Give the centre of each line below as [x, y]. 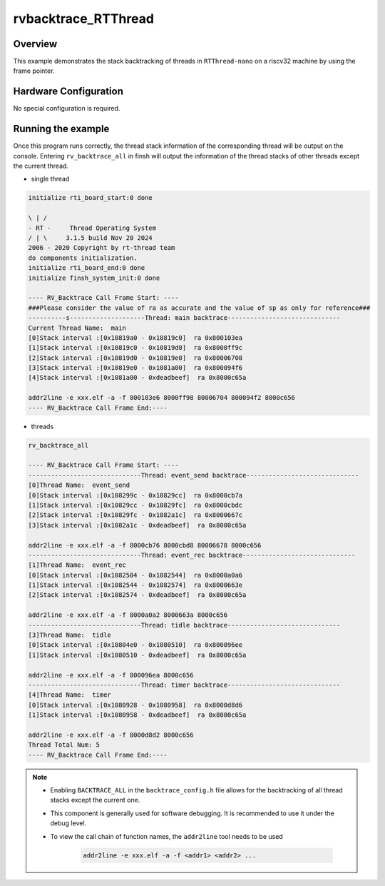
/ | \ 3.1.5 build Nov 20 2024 [90, 238]
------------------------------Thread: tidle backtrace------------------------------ [184, 625]
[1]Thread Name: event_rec [77, 565]
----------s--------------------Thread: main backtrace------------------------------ [184, 318]
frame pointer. [34, 71]
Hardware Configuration [68, 92]
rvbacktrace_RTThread [84, 19]
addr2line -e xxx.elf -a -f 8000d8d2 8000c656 [111, 735]
